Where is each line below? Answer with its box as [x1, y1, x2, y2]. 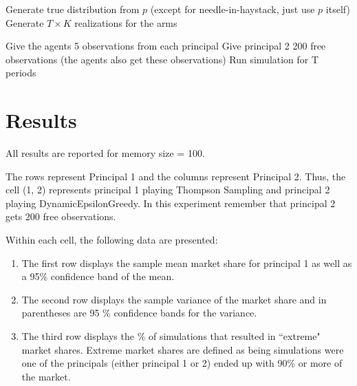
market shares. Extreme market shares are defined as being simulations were [21, 342, 344, 356]
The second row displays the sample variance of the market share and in [21, 292, 327, 306]
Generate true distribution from [6, 2, 140, 16]
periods [6, 65, 36, 80]
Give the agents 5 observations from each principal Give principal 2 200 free [6, 39, 326, 53]
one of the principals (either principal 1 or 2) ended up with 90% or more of [21, 356, 343, 370]
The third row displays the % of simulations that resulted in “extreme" [21, 329, 321, 343]
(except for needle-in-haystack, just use [150, 2, 315, 16]
